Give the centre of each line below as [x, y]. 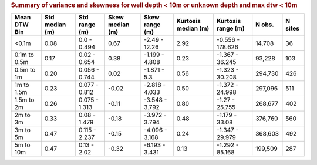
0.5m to [25, 70]
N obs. [265, 25]
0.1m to [24, 55]
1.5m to [24, 100]
